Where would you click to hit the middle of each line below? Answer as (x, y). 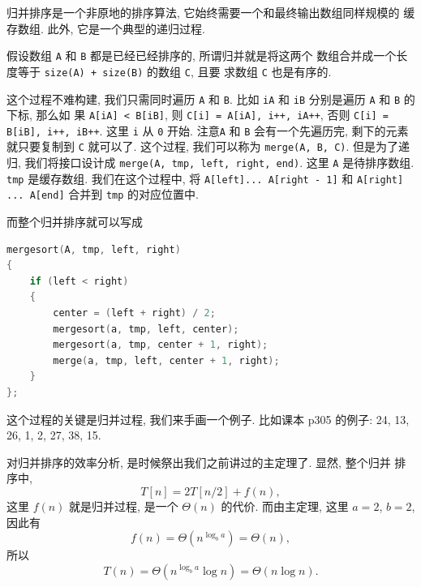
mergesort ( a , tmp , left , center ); (146, 329)
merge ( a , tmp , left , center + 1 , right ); (166, 360)
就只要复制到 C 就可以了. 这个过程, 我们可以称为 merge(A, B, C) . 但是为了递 (208, 146)
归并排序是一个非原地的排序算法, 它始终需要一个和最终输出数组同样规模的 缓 (211, 12)
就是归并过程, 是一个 (124, 506)
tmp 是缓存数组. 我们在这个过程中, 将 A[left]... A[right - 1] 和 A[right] (205, 178)
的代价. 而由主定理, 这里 (285, 506)
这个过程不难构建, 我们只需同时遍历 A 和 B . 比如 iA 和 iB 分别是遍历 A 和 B (204, 99)
